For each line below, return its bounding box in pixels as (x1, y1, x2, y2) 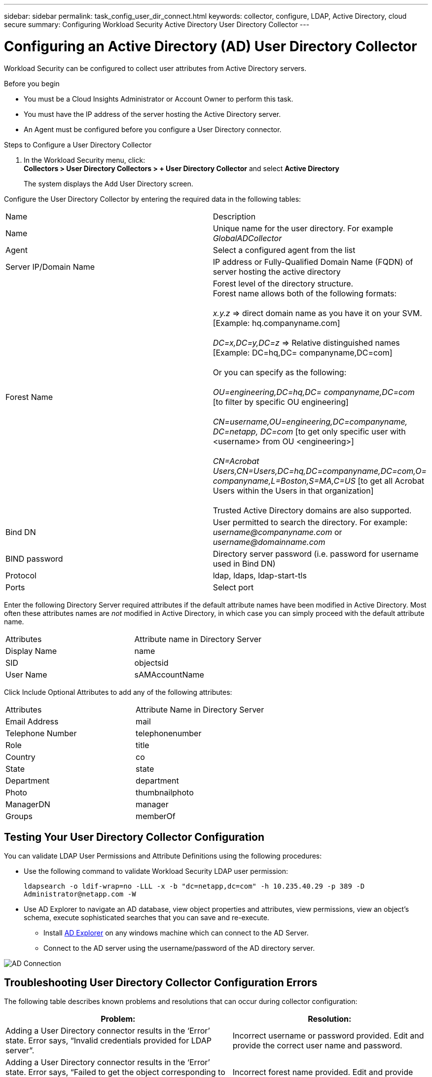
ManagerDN (5, 799, 50, 809)
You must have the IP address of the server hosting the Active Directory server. (24, 109, 281, 118)
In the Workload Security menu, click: (24, 155, 145, 164)
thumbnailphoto (136, 787, 194, 797)
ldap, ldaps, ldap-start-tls (213, 570, 307, 580)
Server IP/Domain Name (5, 261, 95, 272)
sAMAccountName (134, 669, 204, 680)
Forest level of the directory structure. (213, 278, 354, 288)
